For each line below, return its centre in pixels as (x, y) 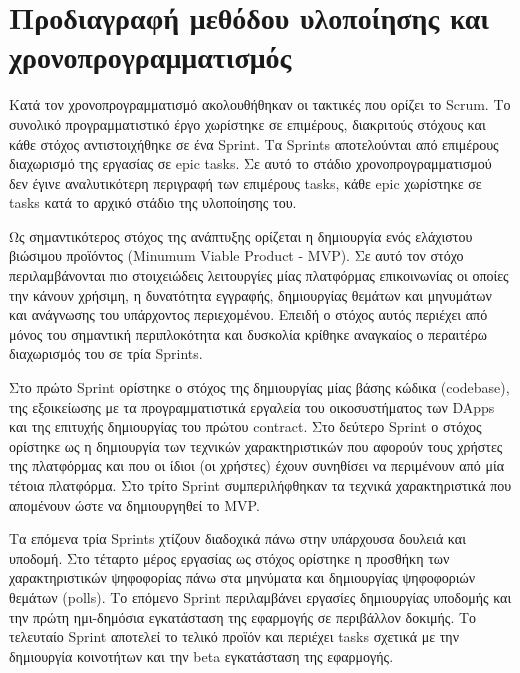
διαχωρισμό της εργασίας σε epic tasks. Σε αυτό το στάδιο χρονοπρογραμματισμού (250, 163)
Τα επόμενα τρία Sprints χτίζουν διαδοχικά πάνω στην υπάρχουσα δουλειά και (237, 538)
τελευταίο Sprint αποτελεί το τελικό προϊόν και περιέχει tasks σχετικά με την (234, 636)
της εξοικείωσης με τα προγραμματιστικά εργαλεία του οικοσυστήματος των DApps (252, 406)
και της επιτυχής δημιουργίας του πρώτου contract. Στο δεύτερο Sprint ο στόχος (245, 426)
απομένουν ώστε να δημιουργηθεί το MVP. (134, 504)
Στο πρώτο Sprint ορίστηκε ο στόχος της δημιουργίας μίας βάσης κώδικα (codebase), (259, 387)
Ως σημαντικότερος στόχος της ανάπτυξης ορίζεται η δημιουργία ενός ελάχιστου (241, 235)
